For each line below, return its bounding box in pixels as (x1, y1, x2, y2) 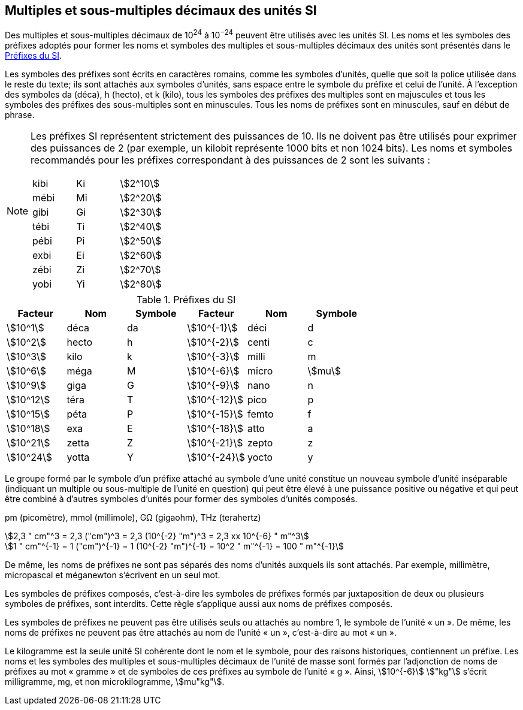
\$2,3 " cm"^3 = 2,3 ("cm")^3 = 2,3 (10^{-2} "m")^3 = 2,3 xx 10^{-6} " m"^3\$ (5, 531, 309, 542)
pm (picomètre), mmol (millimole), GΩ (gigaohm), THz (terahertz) (5, 512, 261, 523)
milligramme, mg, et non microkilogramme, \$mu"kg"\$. (5, 676, 225, 687)
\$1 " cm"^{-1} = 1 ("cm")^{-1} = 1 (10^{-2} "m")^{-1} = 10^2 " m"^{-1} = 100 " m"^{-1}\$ (5, 541, 344, 552)
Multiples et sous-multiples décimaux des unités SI (5, 3, 317, 18)
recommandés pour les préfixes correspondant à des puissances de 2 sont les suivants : (31, 154, 431, 167)
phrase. (5, 110, 35, 120)
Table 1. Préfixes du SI (136, 294, 236, 306)
